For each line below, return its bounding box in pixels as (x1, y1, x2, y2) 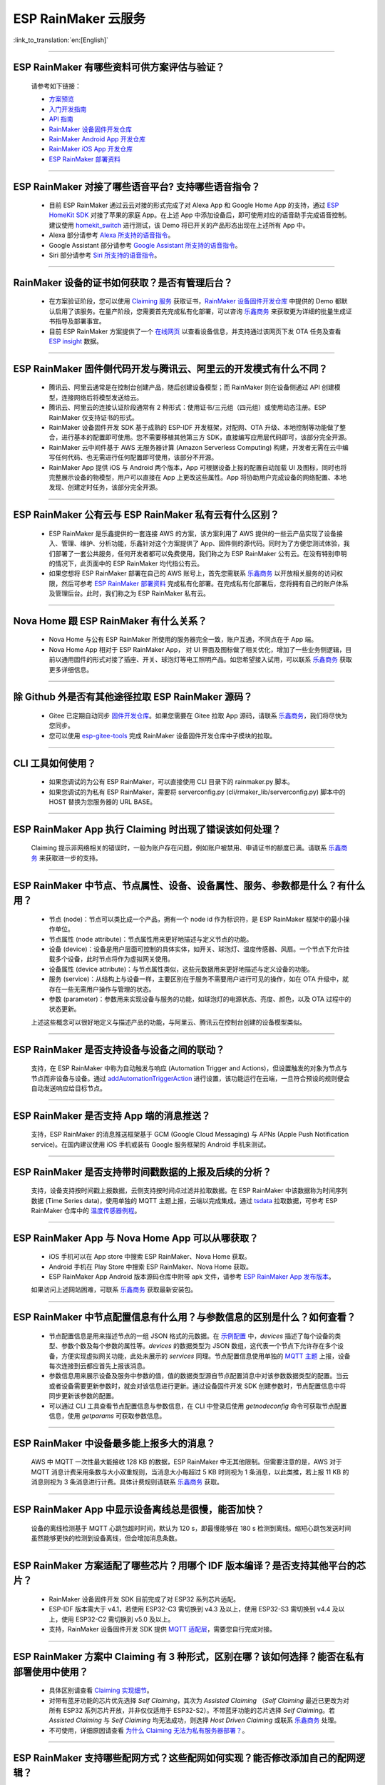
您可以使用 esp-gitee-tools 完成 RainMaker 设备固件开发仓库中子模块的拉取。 (48, 731, 277, 740)
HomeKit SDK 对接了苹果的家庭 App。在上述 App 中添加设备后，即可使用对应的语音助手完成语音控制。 (48, 211, 351, 219)
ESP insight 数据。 (48, 337, 103, 346)
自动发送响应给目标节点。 (31, 1084, 106, 1092)
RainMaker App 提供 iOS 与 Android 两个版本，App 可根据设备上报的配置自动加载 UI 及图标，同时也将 (48, 463, 347, 471)
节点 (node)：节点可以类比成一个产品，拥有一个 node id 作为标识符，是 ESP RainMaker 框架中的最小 (48, 915, 344, 923)
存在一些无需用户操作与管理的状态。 (48, 985, 155, 993)
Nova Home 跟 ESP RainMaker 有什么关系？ (13, 615, 207, 627)
